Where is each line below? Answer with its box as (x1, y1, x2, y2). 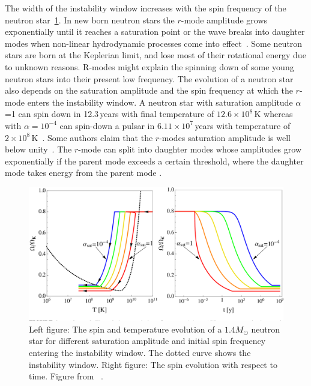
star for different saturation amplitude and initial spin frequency (29, 334, 266, 347)
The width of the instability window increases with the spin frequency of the (5, 2, 286, 14)
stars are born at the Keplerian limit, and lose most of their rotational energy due (5, 49, 306, 61)
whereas (264, 107, 293, 120)
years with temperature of (195, 119, 291, 131)
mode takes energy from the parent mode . (5, 166, 162, 179)
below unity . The (5, 143, 72, 155)
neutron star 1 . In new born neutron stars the (5, 13, 175, 26)
